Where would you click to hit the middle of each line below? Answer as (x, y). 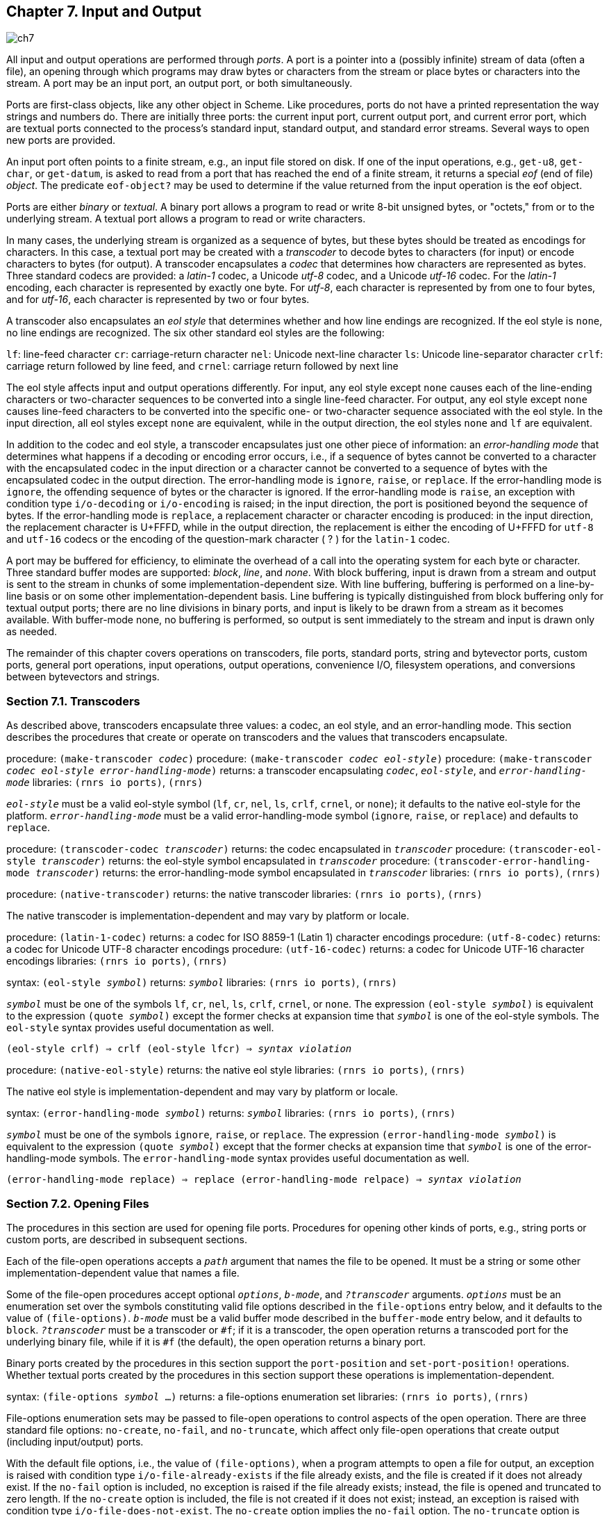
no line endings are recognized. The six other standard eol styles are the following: (195, 333)
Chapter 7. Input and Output (104, 11)
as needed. (32, 632)
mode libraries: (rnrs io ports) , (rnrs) (105, 783)
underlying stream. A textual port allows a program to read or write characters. (186, 219)
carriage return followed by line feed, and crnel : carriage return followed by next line (202, 366)
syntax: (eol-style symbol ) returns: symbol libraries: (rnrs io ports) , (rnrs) (202, 983)
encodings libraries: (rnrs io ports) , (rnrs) (117, 961)
